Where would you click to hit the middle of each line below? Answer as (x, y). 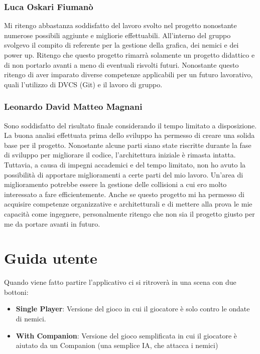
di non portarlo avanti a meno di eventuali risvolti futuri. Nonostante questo (121, 64)
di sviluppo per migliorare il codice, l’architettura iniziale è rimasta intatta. (120, 155)
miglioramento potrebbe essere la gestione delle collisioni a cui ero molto (115, 184)
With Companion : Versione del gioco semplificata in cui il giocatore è (126, 335)
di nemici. (31, 319)
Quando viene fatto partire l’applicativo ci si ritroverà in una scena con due (120, 282)
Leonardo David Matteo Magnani (73, 107)
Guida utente (51, 258)
